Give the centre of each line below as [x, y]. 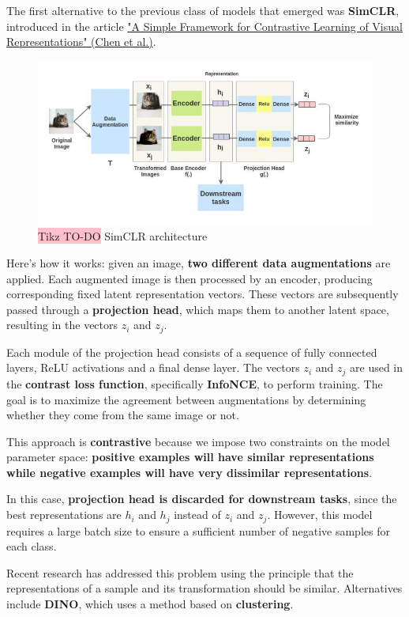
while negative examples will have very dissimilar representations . [189, 472]
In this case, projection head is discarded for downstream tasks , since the [202, 499]
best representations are [64, 515]
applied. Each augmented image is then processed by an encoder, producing [189, 278]
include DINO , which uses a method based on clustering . [150, 603]
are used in [377, 367]
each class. [32, 546]
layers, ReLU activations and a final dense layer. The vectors [153, 367]
